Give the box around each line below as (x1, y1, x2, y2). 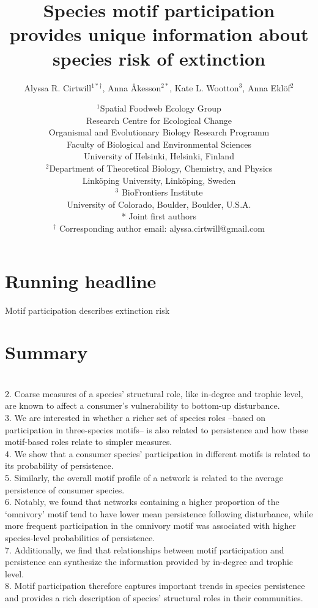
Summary (5, 340, 88, 365)
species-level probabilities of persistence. (5, 531, 155, 544)
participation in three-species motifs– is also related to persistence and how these (5, 423, 309, 436)
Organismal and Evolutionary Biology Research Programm (48, 126, 270, 139)
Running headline (5, 268, 157, 293)
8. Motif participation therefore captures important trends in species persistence (5, 579, 305, 592)
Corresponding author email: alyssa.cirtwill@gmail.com (59, 222, 265, 235)
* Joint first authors (121, 210, 197, 222)
